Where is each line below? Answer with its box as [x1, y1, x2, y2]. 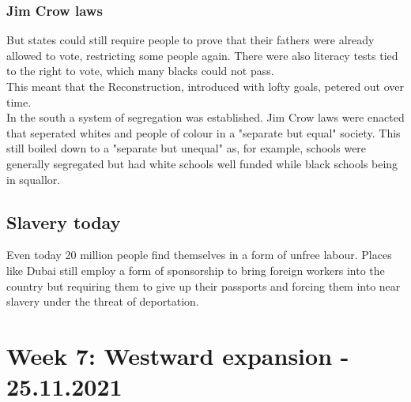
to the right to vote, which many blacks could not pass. [6, 62, 274, 79]
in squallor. [6, 171, 61, 187]
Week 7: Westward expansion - [6, 339, 349, 371]
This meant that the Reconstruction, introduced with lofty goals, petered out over [6, 78, 405, 94]
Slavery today [6, 209, 121, 234]
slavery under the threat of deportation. [6, 293, 199, 310]
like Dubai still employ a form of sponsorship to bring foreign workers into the [6, 261, 385, 278]
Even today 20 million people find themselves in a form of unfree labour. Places [6, 246, 392, 263]
